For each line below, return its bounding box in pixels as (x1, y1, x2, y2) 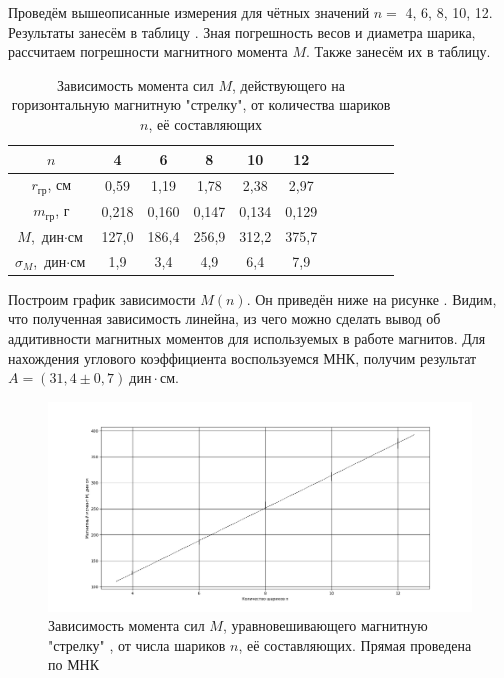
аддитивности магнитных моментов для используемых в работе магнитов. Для (8, 327, 486, 348)
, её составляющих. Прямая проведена (238, 634, 472, 655)
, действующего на (231, 74, 346, 95)
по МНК (48, 654, 100, 675)
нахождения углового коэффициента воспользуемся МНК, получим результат (8, 347, 477, 368)
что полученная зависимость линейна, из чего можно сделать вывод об (8, 308, 441, 329)
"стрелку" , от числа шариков (48, 634, 226, 655)
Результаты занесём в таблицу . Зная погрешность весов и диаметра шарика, (8, 21, 476, 42)
